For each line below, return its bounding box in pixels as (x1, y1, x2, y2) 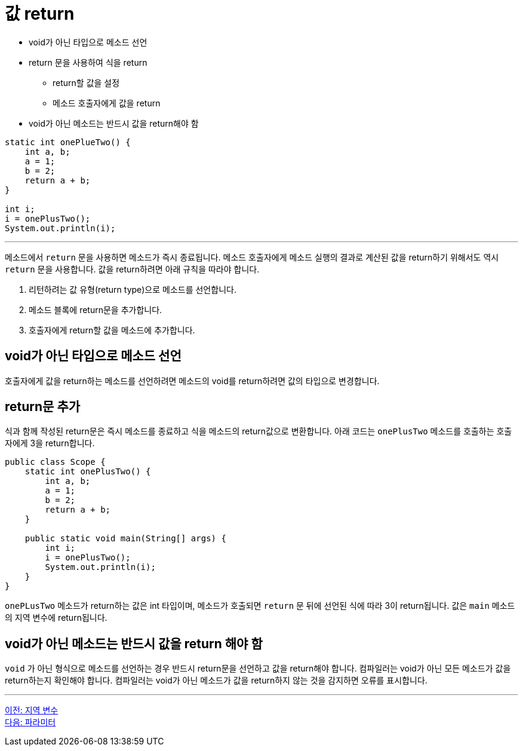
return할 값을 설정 (53, 77, 120, 88)
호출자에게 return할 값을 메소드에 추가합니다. (29, 324, 195, 335)
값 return (5, 4, 75, 24)
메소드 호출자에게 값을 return (53, 97, 161, 108)
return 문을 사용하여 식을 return (29, 57, 147, 68)
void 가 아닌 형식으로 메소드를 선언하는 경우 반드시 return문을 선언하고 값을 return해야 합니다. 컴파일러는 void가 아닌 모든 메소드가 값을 (5, 663, 511, 674)
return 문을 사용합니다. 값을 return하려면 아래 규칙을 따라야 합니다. (5, 263, 260, 274)
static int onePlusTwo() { (24, 467, 151, 477)
